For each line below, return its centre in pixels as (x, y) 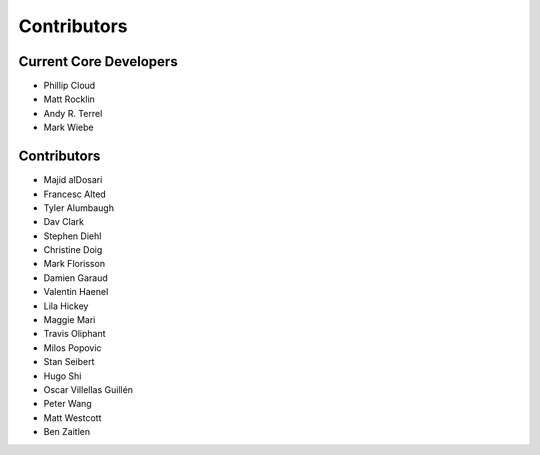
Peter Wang (67, 404)
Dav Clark (64, 222)
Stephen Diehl (72, 236)
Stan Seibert (69, 362)
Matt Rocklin (69, 99)
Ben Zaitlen (66, 432)
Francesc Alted (75, 194)
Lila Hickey (66, 306)
